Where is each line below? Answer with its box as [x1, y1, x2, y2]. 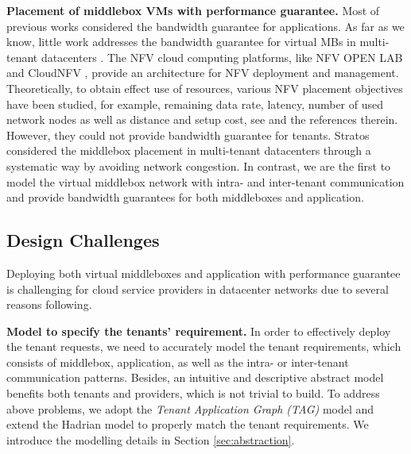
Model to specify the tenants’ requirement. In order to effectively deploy [6, 322, 391, 339]
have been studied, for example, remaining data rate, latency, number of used [6, 95, 383, 112]
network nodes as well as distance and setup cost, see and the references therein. [6, 111, 398, 128]
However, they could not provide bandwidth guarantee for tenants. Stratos [6, 126, 370, 143]
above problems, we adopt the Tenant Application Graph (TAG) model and [6, 400, 374, 417]
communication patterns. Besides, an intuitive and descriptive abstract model [6, 369, 384, 386]
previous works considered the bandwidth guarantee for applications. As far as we [6, 17, 405, 34]
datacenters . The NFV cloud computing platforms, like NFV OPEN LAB [41, 48, 403, 65]
